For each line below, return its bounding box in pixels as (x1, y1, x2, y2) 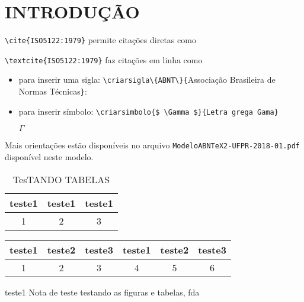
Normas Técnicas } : (18, 85, 87, 98)
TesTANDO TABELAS (12, 172, 110, 186)
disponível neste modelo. (5, 151, 94, 163)
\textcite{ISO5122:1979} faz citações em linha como (5, 53, 203, 66)
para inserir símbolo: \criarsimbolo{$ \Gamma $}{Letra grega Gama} (18, 105, 279, 117)
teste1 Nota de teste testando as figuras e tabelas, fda (5, 285, 200, 298)
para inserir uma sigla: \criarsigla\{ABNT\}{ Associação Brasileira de (18, 73, 276, 86)
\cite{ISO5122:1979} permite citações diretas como (5, 34, 196, 46)
